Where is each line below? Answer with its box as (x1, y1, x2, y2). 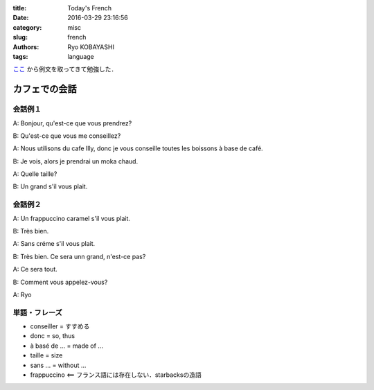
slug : (12, 33, 28, 42)
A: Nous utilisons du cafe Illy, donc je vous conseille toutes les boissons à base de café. (12, 144, 263, 152)
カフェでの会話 (12, 83, 77, 95)
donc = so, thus (30, 332, 75, 340)
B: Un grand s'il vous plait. (12, 182, 88, 190)
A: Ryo (12, 290, 32, 299)
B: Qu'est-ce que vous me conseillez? (12, 132, 121, 140)
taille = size (30, 351, 63, 360)
